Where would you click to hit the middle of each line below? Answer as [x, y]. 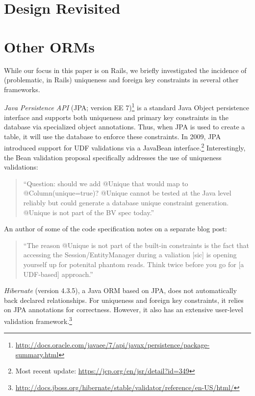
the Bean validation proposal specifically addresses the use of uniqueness [113, 157]
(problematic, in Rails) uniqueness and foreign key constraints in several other [121, 80]
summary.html [37, 354]
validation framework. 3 [38, 320]
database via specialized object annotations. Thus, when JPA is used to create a [125, 127]
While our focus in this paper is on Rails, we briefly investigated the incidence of [125, 70]
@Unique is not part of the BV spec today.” [89, 212]
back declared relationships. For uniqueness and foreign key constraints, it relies [124, 300]
